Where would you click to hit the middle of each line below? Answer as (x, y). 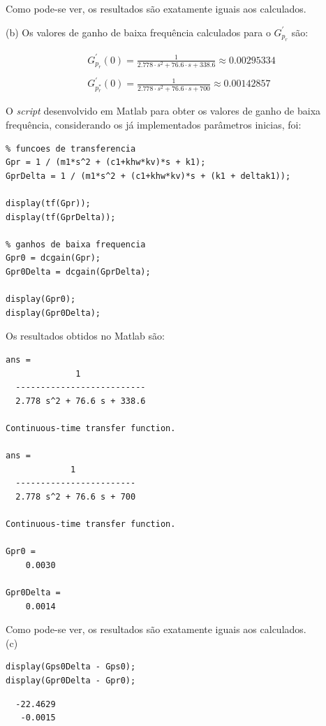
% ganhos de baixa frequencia (76, 244)
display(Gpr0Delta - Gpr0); (71, 681)
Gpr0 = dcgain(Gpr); (53, 258)
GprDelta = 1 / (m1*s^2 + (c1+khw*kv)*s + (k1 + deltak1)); (148, 176)
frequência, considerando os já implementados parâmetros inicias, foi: (154, 125)
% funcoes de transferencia (71, 148)
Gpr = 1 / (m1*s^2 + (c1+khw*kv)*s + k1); (106, 162)
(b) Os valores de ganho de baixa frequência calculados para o (138, 32)
